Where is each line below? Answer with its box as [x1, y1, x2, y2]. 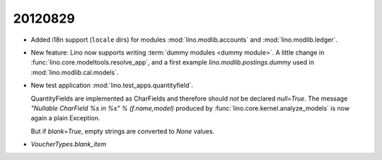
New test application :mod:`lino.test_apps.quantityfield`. [30, 81, 194, 90]
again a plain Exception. [30, 114, 100, 122]
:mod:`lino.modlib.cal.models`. [30, 68, 120, 76]
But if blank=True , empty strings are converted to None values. [30, 127, 215, 135]
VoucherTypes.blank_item [30, 140, 107, 149]
